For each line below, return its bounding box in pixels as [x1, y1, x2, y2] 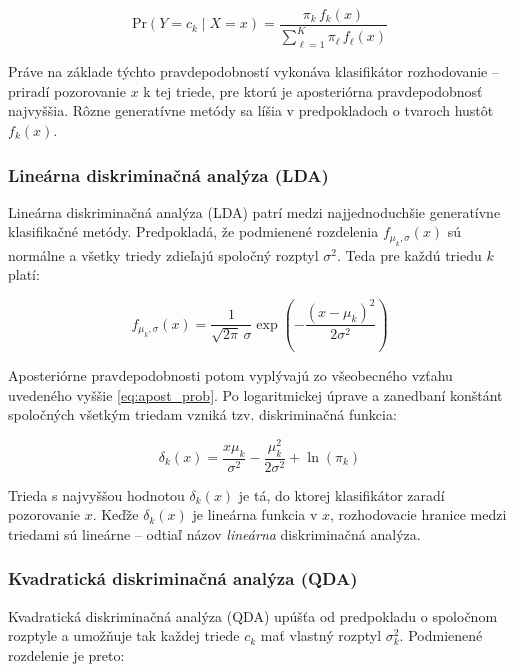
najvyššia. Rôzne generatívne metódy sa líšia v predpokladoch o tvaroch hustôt [8, 100, 494, 121]
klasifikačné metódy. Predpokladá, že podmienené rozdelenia [8, 221, 379, 242]
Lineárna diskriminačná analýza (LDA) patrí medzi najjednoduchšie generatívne [8, 201, 501, 222]
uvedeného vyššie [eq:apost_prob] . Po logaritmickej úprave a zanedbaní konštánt [8, 384, 503, 405]
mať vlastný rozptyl [260, 625, 382, 646]
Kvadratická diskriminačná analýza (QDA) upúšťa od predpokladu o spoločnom [8, 605, 498, 626]
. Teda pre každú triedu [336, 244, 482, 265]
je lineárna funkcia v [192, 504, 318, 525]
